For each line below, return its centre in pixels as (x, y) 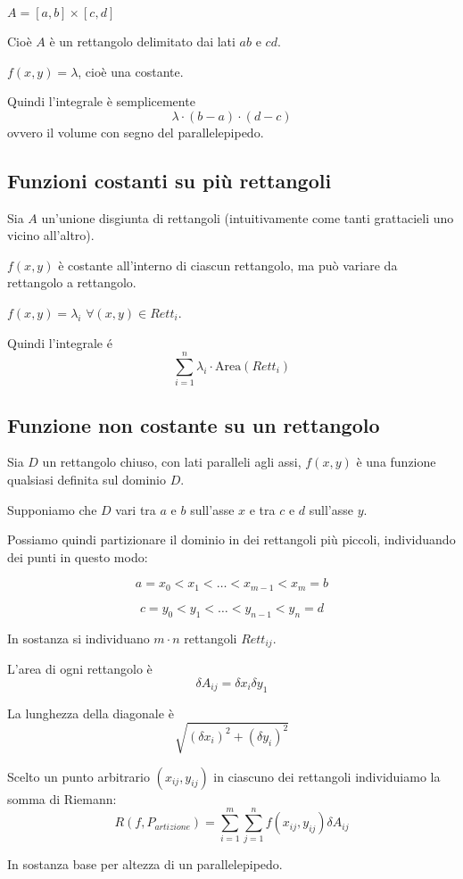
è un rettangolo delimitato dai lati (142, 41)
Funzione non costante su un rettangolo (194, 424)
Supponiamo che (52, 509)
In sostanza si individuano (79, 638)
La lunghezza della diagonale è (91, 713)
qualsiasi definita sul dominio (87, 480)
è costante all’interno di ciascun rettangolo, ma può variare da (228, 265)
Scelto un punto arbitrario (79, 776)
